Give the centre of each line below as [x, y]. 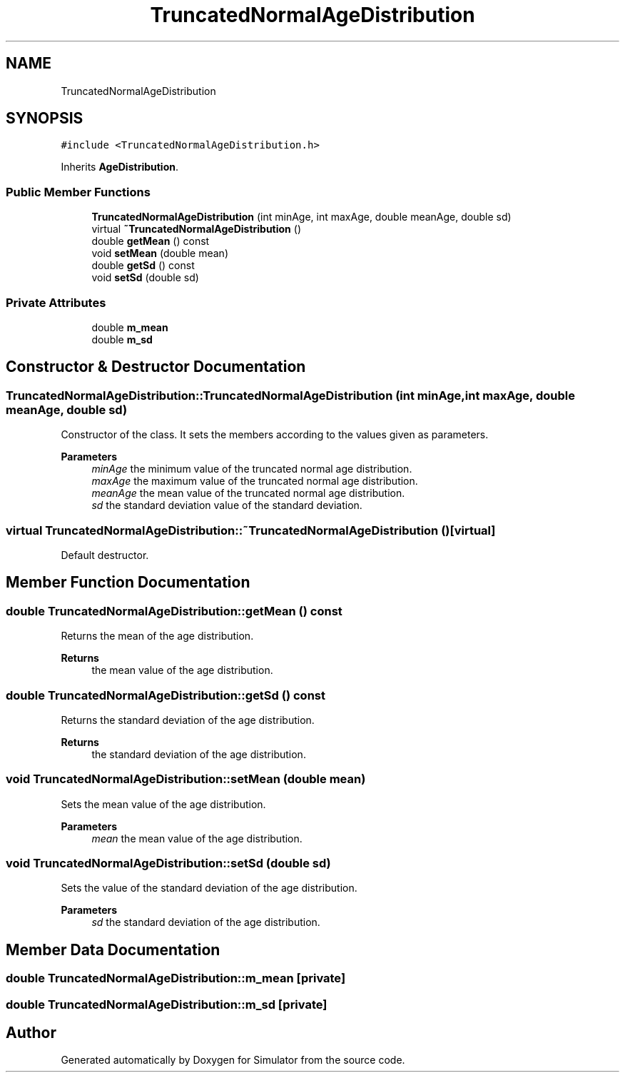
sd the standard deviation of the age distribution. [206, 922]
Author [31, 1033]
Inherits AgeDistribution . [120, 167]
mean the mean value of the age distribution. [197, 838]
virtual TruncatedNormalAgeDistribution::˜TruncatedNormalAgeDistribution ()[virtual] [251, 530]
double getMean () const [151, 241]
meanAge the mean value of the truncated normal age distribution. [248, 493]
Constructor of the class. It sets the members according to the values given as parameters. [275, 435]
